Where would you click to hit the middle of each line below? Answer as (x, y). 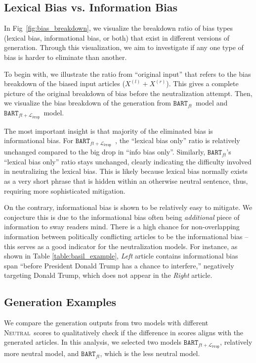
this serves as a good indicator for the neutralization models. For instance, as (121, 246)
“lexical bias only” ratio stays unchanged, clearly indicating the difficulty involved (128, 161)
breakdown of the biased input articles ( (64, 83)
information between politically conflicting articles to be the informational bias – (126, 236)
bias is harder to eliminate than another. (65, 57)
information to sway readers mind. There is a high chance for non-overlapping (122, 227)
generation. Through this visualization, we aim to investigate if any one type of (124, 47)
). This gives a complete (202, 83)
